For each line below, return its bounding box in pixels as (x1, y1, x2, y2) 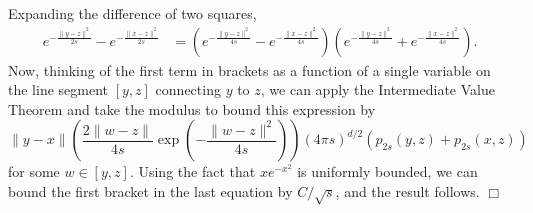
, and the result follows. (335, 181, 480, 201)
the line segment (8, 79, 109, 100)
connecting (155, 79, 221, 100)
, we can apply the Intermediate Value (260, 79, 495, 100)
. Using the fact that (129, 161, 256, 182)
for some (8, 161, 60, 182)
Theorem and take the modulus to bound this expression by (8, 98, 376, 119)
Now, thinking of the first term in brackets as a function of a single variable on (8, 59, 491, 80)
